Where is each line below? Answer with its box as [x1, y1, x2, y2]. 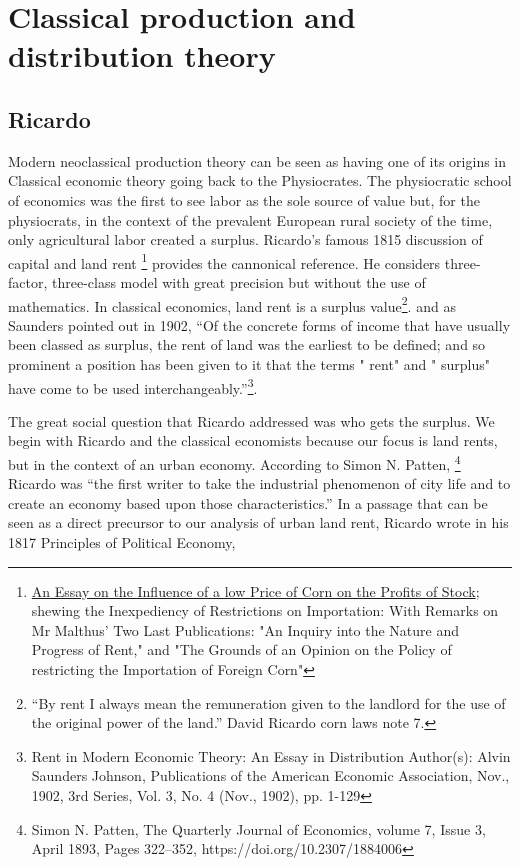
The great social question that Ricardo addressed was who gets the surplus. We [8, 410, 495, 431]
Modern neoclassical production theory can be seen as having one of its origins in [8, 150, 507, 171]
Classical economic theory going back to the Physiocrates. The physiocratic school [8, 170, 512, 191]
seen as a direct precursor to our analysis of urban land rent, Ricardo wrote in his [8, 512, 509, 533]
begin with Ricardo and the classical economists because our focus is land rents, [8, 430, 498, 451]
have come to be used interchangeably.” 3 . [8, 374, 258, 398]
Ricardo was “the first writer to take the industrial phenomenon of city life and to [8, 473, 511, 494]
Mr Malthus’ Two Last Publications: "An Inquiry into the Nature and [31, 619, 459, 640]
